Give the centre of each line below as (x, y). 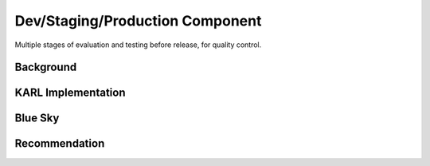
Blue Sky (37, 119)
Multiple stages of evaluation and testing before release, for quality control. (138, 45)
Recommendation (60, 144)
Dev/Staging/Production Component (138, 21)
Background (46, 67)
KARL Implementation (70, 93)
